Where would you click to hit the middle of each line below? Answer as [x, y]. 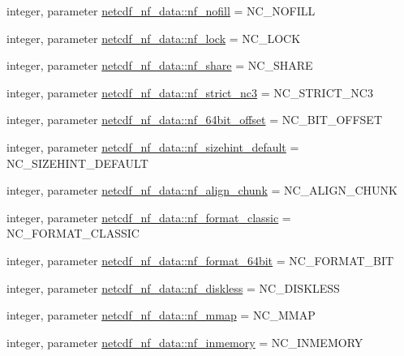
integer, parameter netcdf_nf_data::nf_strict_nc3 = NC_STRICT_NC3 [190, 92]
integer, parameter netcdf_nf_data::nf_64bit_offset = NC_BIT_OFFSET [195, 120]
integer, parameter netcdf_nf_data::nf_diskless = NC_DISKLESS [173, 287]
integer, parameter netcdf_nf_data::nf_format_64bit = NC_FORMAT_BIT [200, 260]
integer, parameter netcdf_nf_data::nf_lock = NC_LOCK [154, 38]
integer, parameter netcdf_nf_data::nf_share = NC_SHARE [160, 65]
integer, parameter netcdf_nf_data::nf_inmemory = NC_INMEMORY [185, 342]
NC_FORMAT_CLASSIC [73, 233]
